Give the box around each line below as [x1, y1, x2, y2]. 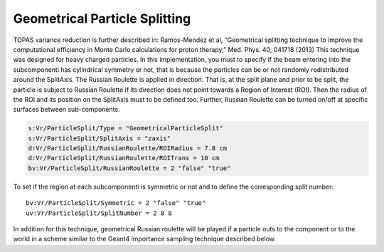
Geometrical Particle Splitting [13, 11, 191, 26]
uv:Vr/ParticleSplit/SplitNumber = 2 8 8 [26, 209, 172, 217]
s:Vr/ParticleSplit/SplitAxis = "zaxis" [28, 134, 171, 142]
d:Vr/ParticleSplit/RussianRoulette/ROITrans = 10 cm [28, 154, 220, 162]
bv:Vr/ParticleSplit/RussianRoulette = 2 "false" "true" [28, 164, 231, 172]
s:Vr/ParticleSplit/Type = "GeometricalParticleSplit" [28, 125, 223, 132]
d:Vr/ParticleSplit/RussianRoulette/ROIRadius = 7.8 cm [28, 145, 228, 152]
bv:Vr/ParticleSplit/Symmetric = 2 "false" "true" [26, 199, 206, 207]
